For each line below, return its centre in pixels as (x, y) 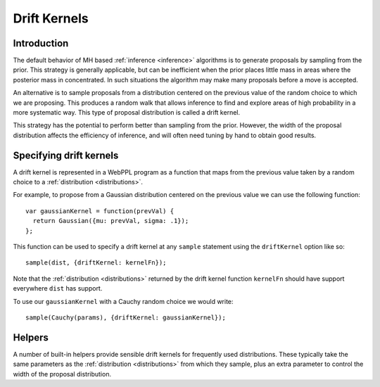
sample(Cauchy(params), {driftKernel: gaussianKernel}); (126, 318)
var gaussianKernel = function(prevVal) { (100, 211)
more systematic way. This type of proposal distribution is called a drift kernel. (127, 113)
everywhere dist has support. (58, 288)
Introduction (41, 43)
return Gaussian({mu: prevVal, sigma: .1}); (111, 221)
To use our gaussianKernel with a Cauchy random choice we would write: (123, 301)
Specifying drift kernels (66, 155)
